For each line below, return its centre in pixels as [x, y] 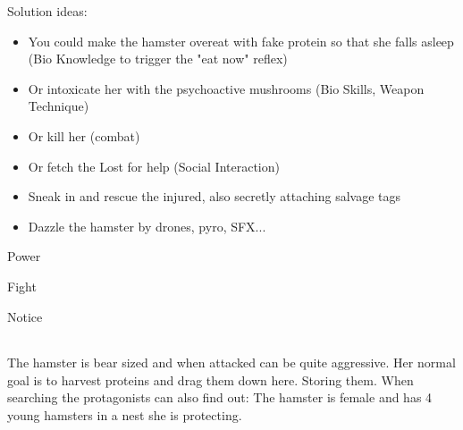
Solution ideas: [47, 11]
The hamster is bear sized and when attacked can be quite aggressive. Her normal [231, 363]
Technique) [59, 106]
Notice [25, 316]
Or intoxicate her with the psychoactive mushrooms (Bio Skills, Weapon [226, 88]
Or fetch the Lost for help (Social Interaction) [154, 166]
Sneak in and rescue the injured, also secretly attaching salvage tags [215, 196]
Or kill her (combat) [84, 135]
